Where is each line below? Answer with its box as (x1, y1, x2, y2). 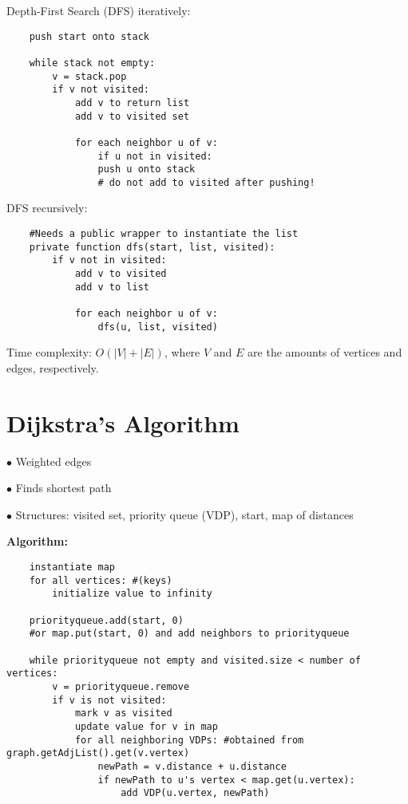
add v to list (74, 281, 149, 293)
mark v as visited (74, 707, 172, 719)
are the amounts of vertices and (248, 344, 402, 361)
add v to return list (74, 97, 190, 108)
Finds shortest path (15, 479, 112, 496)
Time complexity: (6, 344, 92, 361)
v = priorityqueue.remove (52, 680, 190, 692)
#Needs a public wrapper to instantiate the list (29, 228, 299, 240)
